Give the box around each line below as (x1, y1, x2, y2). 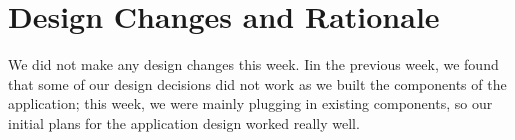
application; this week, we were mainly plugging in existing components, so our (8, 93, 493, 114)
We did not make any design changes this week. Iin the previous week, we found (8, 54, 499, 75)
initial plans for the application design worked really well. (8, 112, 360, 133)
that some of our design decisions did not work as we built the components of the (8, 73, 507, 94)
